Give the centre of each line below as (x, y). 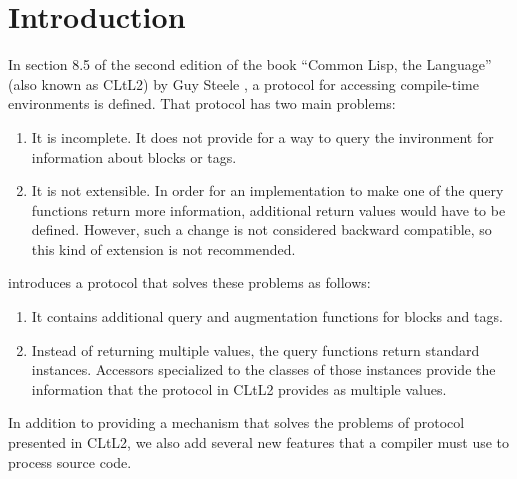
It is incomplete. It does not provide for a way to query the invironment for (262, 136)
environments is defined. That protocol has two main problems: (202, 103)
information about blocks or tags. (134, 156)
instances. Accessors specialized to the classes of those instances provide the (263, 369)
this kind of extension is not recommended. (163, 248)
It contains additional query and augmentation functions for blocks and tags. (267, 316)
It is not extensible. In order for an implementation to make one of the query (267, 190)
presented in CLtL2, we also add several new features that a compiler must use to (259, 442)
